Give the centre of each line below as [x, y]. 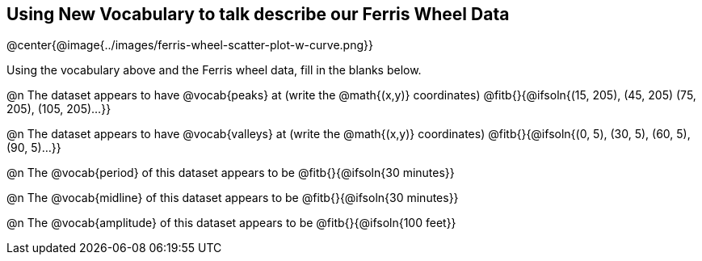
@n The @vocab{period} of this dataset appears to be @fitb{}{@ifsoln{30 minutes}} [231, 173]
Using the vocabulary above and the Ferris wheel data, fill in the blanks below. [214, 70]
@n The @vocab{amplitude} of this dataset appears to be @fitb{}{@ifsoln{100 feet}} [231, 223]
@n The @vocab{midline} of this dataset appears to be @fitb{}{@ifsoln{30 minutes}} [233, 198]
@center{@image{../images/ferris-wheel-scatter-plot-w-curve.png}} [190, 45]
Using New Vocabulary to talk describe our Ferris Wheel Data [258, 14]
